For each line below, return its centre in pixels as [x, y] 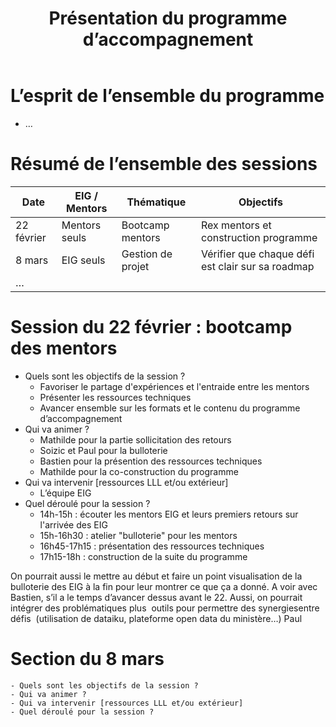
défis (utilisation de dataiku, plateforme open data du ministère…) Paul [156, 618]
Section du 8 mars [87, 659]
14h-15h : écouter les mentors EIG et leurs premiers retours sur [169, 514]
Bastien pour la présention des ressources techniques [151, 461]
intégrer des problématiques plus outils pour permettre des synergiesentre [165, 608]
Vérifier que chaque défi [257, 254]
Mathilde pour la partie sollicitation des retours [135, 439]
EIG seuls [83, 260]
